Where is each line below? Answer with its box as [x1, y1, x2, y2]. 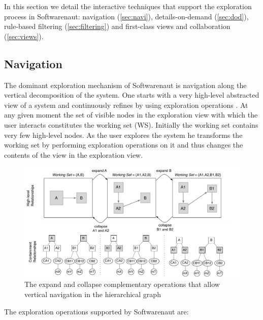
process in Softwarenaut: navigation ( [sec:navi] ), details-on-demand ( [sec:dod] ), [4, 11, 249, 21]
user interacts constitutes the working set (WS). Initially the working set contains [4, 119, 258, 130]
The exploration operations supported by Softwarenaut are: [4, 306, 189, 316]
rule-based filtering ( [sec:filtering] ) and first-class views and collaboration [4, 21, 231, 32]
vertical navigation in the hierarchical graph [24, 289, 161, 300]
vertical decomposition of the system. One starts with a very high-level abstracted [4, 90, 259, 100]
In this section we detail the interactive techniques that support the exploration [4, 1, 252, 11]
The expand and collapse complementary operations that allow [24, 279, 220, 289]
